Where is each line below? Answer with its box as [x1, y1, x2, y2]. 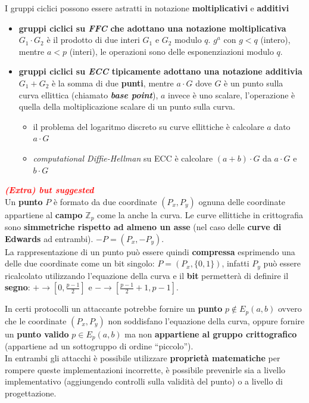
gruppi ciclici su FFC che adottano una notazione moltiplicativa [18, 21, 286, 34]
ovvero [277, 302, 302, 315]
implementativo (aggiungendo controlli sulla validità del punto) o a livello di [5, 375, 283, 387]
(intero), [260, 33, 291, 46]
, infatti [221, 257, 249, 269]
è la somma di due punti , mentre [51, 76, 174, 89]
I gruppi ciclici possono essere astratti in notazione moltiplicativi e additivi [5, 2, 289, 14]
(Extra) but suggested [5, 184, 94, 196]
